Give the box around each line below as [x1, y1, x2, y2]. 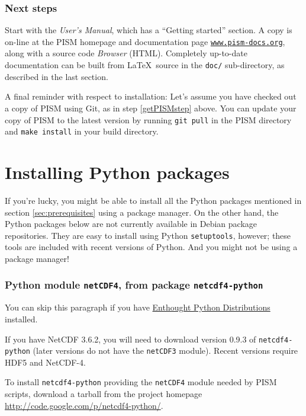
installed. [5, 312, 38, 325]
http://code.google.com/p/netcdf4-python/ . [5, 399, 163, 411]
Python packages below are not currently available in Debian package [5, 217, 257, 230]
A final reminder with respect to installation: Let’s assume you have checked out [5, 90, 297, 103]
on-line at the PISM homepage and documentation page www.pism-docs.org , [5, 35, 285, 47]
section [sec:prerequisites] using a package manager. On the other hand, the [5, 206, 279, 218]
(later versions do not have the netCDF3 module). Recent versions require [33, 344, 298, 357]
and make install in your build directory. [5, 125, 159, 137]
